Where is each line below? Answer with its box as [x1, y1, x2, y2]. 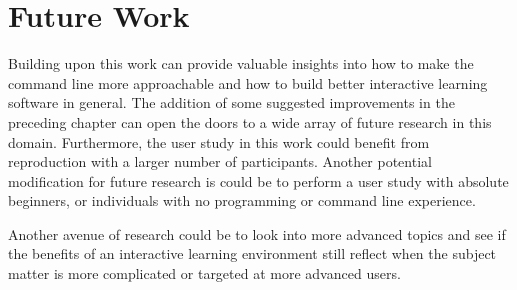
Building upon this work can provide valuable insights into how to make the [8, 53, 474, 74]
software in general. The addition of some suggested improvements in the [8, 92, 455, 113]
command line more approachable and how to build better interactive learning [8, 72, 488, 93]
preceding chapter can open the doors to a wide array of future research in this [8, 111, 492, 132]
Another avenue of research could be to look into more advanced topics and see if [8, 223, 506, 244]
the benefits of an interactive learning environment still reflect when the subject [8, 243, 497, 264]
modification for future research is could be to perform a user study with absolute [8, 170, 509, 191]
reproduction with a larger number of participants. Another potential [8, 151, 432, 172]
